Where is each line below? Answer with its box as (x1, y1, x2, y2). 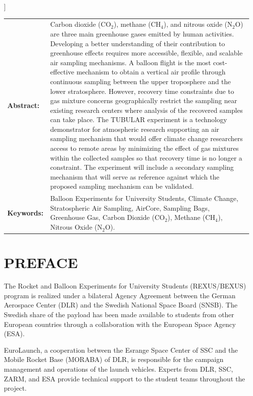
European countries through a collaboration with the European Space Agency (4, 319, 236, 329)
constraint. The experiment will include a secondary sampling (50, 162, 234, 172)
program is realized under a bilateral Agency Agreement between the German (4, 290, 236, 300)
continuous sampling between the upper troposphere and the (50, 76, 231, 86)
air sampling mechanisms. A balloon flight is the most (50, 57, 211, 67)
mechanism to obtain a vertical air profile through (76, 67, 226, 77)
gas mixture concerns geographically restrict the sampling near (50, 95, 237, 106)
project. (4, 383, 27, 393)
